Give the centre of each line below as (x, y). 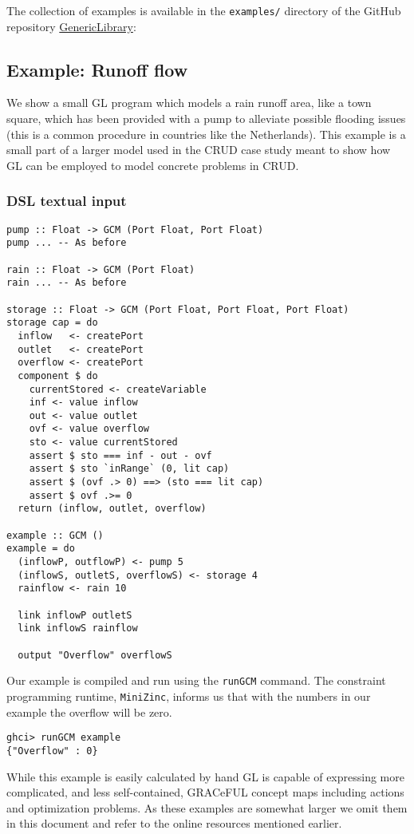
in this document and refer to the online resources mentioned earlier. (174, 823)
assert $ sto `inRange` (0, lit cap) (129, 469)
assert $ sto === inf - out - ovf (120, 455)
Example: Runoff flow (97, 69)
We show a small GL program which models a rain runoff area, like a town (189, 103)
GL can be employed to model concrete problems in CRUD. (153, 165)
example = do (41, 549)
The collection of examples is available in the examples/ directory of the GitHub (204, 10)
